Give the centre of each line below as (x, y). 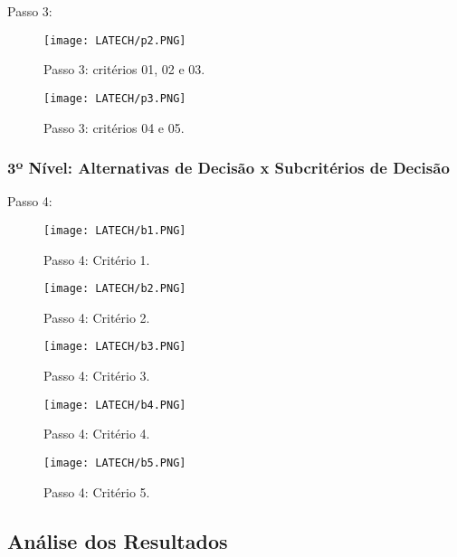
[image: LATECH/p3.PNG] (115, 98)
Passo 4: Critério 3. (97, 376)
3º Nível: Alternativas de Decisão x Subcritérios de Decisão (228, 168)
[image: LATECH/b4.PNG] (115, 405)
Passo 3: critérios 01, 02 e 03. (124, 69)
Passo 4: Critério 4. (97, 434)
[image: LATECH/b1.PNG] (115, 230)
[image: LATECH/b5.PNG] (115, 463)
